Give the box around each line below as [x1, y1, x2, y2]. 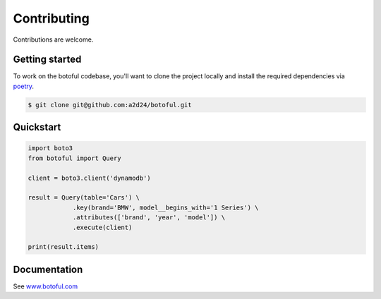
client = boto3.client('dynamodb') [28, 173, 151, 182]
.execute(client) [72, 223, 133, 231]
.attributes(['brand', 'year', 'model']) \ [72, 214, 226, 221]
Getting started [13, 54, 82, 66]
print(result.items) [28, 243, 99, 251]
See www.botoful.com [13, 282, 78, 291]
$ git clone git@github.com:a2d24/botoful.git [28, 101, 192, 109]
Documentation [13, 263, 83, 275]
